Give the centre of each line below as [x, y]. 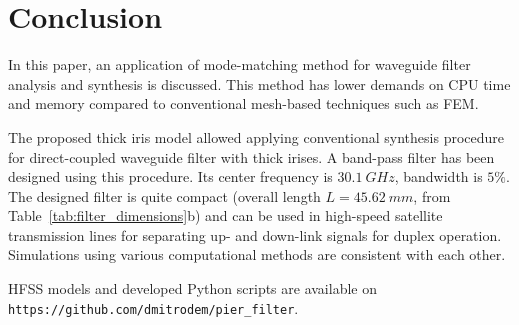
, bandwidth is [438, 176]
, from [432, 195]
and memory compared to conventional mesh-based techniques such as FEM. [243, 103]
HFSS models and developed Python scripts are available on [192, 288]
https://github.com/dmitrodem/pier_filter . [153, 307]
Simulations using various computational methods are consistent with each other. [257, 254]
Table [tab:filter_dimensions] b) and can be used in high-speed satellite [225, 215]
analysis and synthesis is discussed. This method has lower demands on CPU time [259, 83]
